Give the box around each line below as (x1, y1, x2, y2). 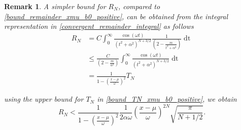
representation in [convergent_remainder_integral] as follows (4, 21, 194, 31)
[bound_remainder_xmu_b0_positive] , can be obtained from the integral (4, 11, 228, 21)
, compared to (118, 1, 160, 11)
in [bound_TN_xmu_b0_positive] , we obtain (97, 94, 237, 104)
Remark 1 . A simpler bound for (4, 1, 106, 11)
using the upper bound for (4, 94, 84, 104)
